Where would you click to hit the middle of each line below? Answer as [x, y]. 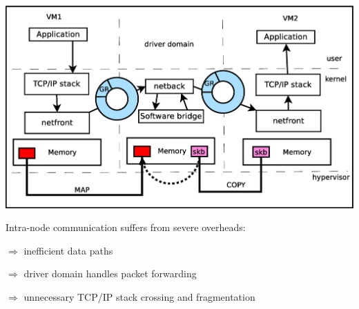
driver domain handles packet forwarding [110, 273]
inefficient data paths [68, 250]
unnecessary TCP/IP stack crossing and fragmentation [139, 297]
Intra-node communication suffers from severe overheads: [126, 227]
